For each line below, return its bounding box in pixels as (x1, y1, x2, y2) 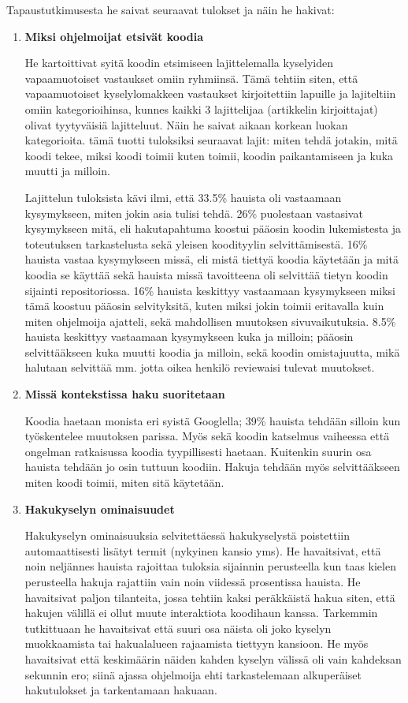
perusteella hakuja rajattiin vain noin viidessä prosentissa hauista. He (24, 574, 361, 589)
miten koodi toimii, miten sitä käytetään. (24, 474, 224, 491)
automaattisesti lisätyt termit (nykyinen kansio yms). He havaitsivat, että (24, 542, 381, 559)
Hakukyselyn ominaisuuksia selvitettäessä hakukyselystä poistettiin (24, 527, 350, 544)
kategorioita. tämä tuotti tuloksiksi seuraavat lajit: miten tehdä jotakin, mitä (24, 132, 398, 148)
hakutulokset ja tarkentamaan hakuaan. (24, 682, 217, 698)
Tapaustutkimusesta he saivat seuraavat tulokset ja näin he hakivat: (6, 2, 335, 17)
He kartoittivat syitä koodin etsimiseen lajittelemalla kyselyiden (24, 54, 333, 71)
